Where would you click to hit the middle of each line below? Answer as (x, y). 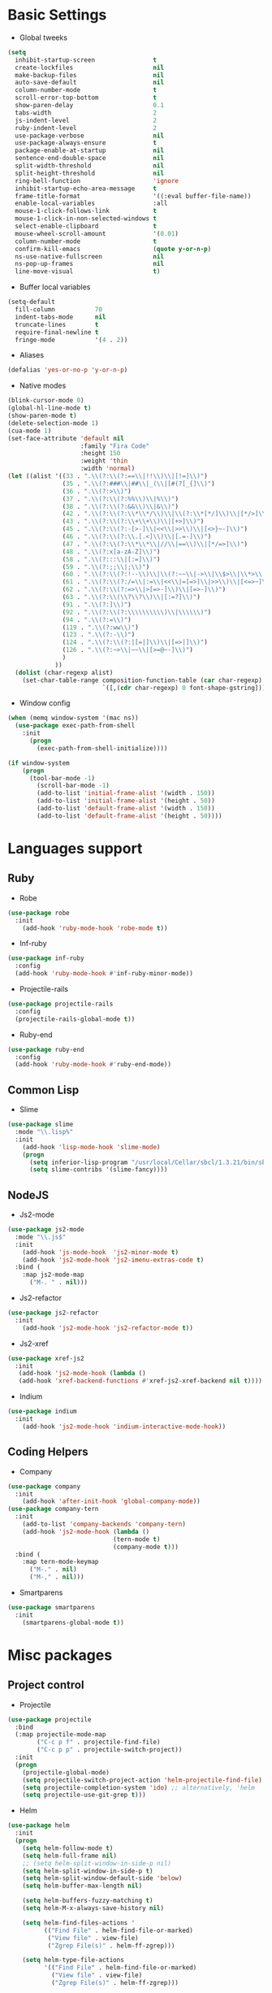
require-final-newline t (57, 332)
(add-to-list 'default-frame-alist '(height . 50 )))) (130, 816)
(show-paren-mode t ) (43, 416)
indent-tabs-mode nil (60, 317)
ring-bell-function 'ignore (97, 180)
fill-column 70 (59, 310)
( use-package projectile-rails (60, 1004)
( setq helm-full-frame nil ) (69, 1856)
